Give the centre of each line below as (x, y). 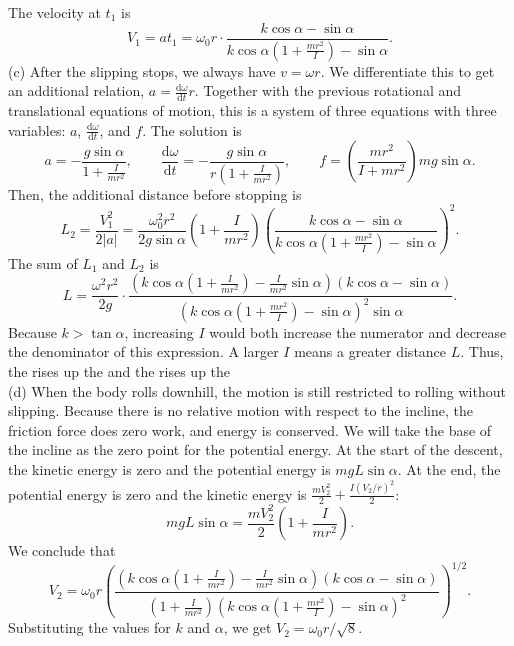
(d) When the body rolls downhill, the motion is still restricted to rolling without (257, 390)
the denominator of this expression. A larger (143, 351)
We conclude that (62, 550)
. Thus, (482, 351)
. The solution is (192, 129)
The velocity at (54, 12)
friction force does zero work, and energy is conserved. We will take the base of (250, 429)
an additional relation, (76, 90)
